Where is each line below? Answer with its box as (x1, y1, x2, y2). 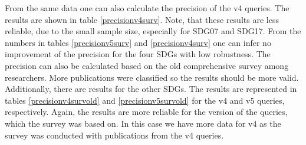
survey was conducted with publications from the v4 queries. (5, 128, 224, 141)
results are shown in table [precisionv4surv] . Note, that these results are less (5, 13, 279, 25)
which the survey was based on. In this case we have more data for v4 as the (5, 117, 281, 129)
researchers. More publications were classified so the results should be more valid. (5, 71, 299, 83)
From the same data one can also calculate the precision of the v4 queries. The (5, 2, 289, 14)
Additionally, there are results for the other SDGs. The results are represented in (5, 83, 297, 95)
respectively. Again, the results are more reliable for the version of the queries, (5, 106, 288, 118)
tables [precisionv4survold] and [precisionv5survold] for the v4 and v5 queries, (5, 94, 285, 106)
